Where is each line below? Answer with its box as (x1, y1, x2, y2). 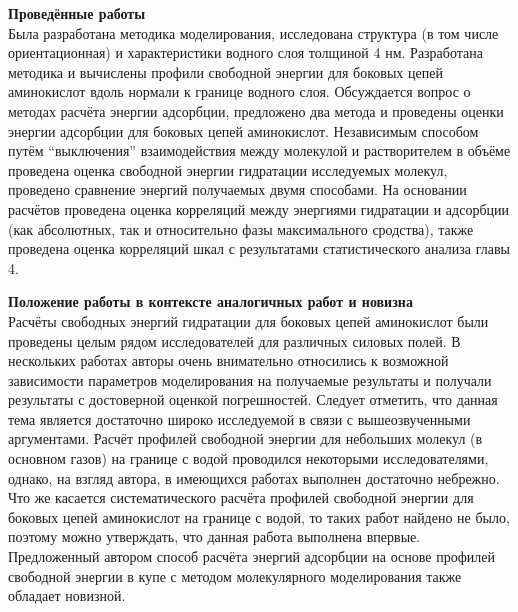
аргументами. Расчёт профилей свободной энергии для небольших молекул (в (8, 428, 483, 449)
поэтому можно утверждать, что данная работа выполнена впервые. (8, 526, 421, 547)
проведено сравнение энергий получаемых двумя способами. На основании (8, 179, 467, 200)
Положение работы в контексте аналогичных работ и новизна (8, 291, 413, 312)
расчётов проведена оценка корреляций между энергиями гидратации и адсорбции (8, 198, 509, 219)
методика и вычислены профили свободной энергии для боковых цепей (8, 61, 443, 82)
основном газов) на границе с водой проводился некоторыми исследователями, (8, 448, 489, 469)
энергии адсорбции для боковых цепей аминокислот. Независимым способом (8, 120, 479, 141)
